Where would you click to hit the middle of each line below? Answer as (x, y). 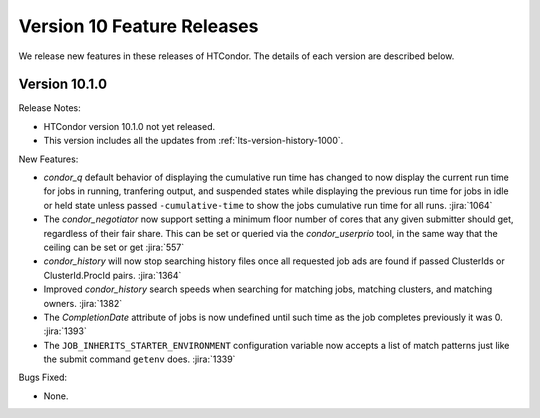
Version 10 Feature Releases (138, 26)
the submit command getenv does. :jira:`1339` (139, 359)
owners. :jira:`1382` (83, 303)
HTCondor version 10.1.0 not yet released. (129, 126)
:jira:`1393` (65, 331)
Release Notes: (49, 108)
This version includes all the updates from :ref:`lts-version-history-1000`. (193, 141)
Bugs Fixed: (43, 377)
